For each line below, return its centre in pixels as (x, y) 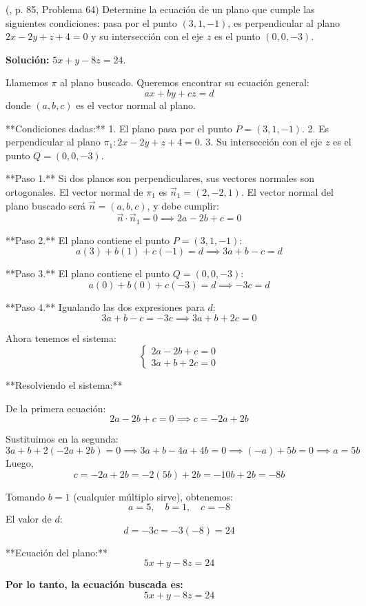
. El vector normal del (287, 191)
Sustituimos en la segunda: (62, 439)
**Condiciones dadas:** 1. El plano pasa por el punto (119, 128)
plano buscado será (46, 205)
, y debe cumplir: (183, 205)
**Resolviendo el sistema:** (64, 385)
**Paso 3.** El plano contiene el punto (88, 273)
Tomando (26, 496)
